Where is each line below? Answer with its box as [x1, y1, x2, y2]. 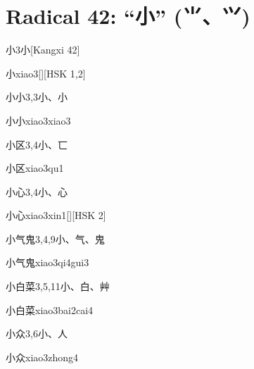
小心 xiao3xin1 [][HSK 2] [6, 208, 106, 223]
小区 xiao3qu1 [6, 161, 64, 175]
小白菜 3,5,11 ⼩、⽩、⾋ [6, 279, 110, 294]
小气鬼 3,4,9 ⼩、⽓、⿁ [6, 231, 105, 246]
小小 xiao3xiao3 [6, 113, 71, 127]
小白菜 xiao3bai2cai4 [6, 302, 94, 317]
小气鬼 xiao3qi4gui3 [6, 255, 89, 270]
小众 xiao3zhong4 [6, 349, 79, 364]
